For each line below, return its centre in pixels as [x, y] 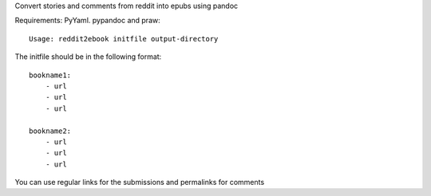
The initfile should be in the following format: [88, 57]
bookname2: [50, 131]
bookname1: [50, 75]
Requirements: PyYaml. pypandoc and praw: [87, 21]
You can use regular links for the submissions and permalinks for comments [140, 182]
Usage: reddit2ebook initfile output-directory [124, 39]
